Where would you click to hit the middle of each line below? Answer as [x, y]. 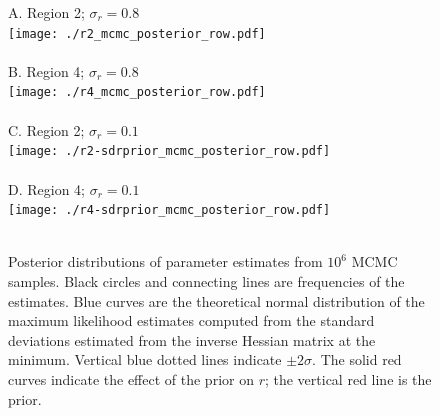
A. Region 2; [46, 12]
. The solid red [357, 359]
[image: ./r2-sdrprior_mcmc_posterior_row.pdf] [169, 151]
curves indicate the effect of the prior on [131, 378]
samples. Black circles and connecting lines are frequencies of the [206, 280]
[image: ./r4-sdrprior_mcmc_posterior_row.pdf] [169, 210]
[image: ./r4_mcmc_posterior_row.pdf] [137, 92]
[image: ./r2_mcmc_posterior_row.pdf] [137, 33]
